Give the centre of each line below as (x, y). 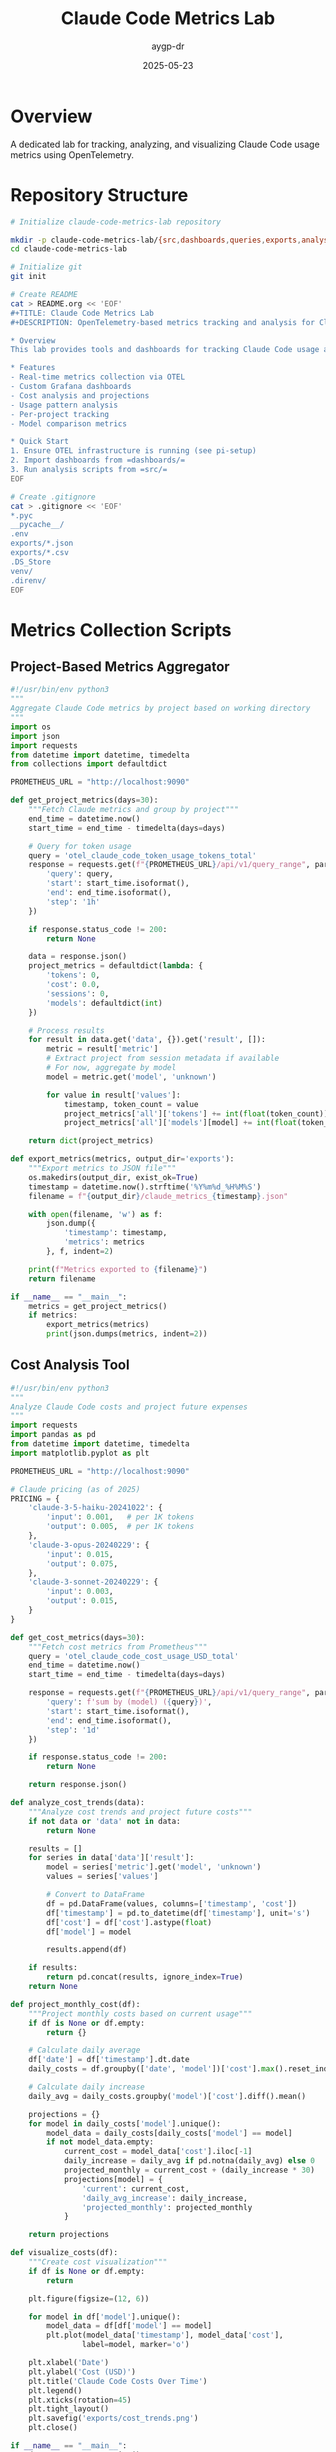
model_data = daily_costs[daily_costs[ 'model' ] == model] (169, 2133)
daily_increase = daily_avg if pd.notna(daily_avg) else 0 (189, 2161)
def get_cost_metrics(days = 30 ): (77, 1637)
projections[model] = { (113, 2179)
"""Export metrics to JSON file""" (102, 1168)
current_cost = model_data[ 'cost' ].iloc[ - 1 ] (158, 2152)
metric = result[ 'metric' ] (102, 1049)
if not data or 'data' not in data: (105, 1821)
